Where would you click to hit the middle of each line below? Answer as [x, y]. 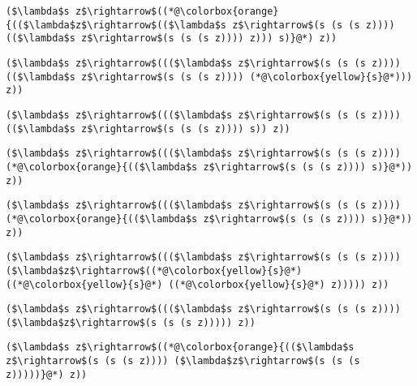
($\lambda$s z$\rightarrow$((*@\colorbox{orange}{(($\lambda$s [180, 347]
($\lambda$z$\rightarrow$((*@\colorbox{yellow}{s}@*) [154, 270]
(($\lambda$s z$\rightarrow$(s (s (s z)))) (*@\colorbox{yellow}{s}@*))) [209, 77]
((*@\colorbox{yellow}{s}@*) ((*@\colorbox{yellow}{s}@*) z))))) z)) [198, 284]
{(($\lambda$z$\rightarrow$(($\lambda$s [116, 25]
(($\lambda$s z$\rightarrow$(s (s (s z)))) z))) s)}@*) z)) [172, 39]
